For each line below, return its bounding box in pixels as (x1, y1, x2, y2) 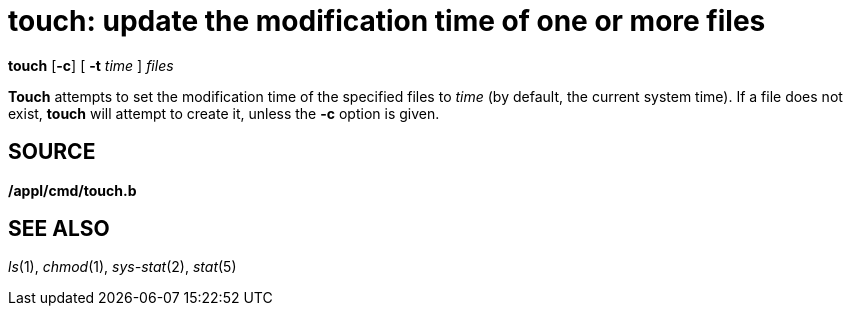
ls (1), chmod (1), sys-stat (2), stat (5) (8, 258, 237, 276)
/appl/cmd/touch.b (8, 181, 137, 199)
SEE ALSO (8, 216, 110, 242)
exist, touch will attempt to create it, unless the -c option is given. (8, 104, 440, 122)
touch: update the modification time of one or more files (8, 4, 766, 38)
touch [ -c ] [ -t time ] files (8, 56, 174, 74)
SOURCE (8, 139, 96, 165)
